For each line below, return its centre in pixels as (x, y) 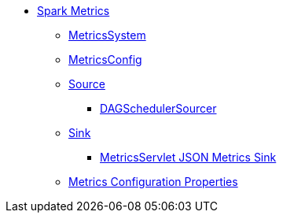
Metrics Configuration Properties (153, 182)
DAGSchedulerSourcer (158, 108)
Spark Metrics (74, 11)
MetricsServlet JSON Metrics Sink (188, 157)
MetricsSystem (107, 35)
